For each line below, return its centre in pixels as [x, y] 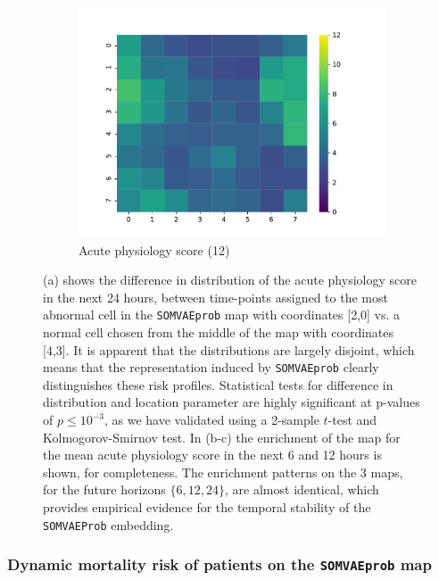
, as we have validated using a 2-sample [211, 420]
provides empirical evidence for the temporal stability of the [207, 507]
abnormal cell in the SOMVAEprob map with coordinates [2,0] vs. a [222, 315]
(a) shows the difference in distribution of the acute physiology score [230, 280]
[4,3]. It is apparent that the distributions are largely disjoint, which [229, 349]
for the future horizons [104, 489]
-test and [352, 420]
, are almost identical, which [302, 489]
